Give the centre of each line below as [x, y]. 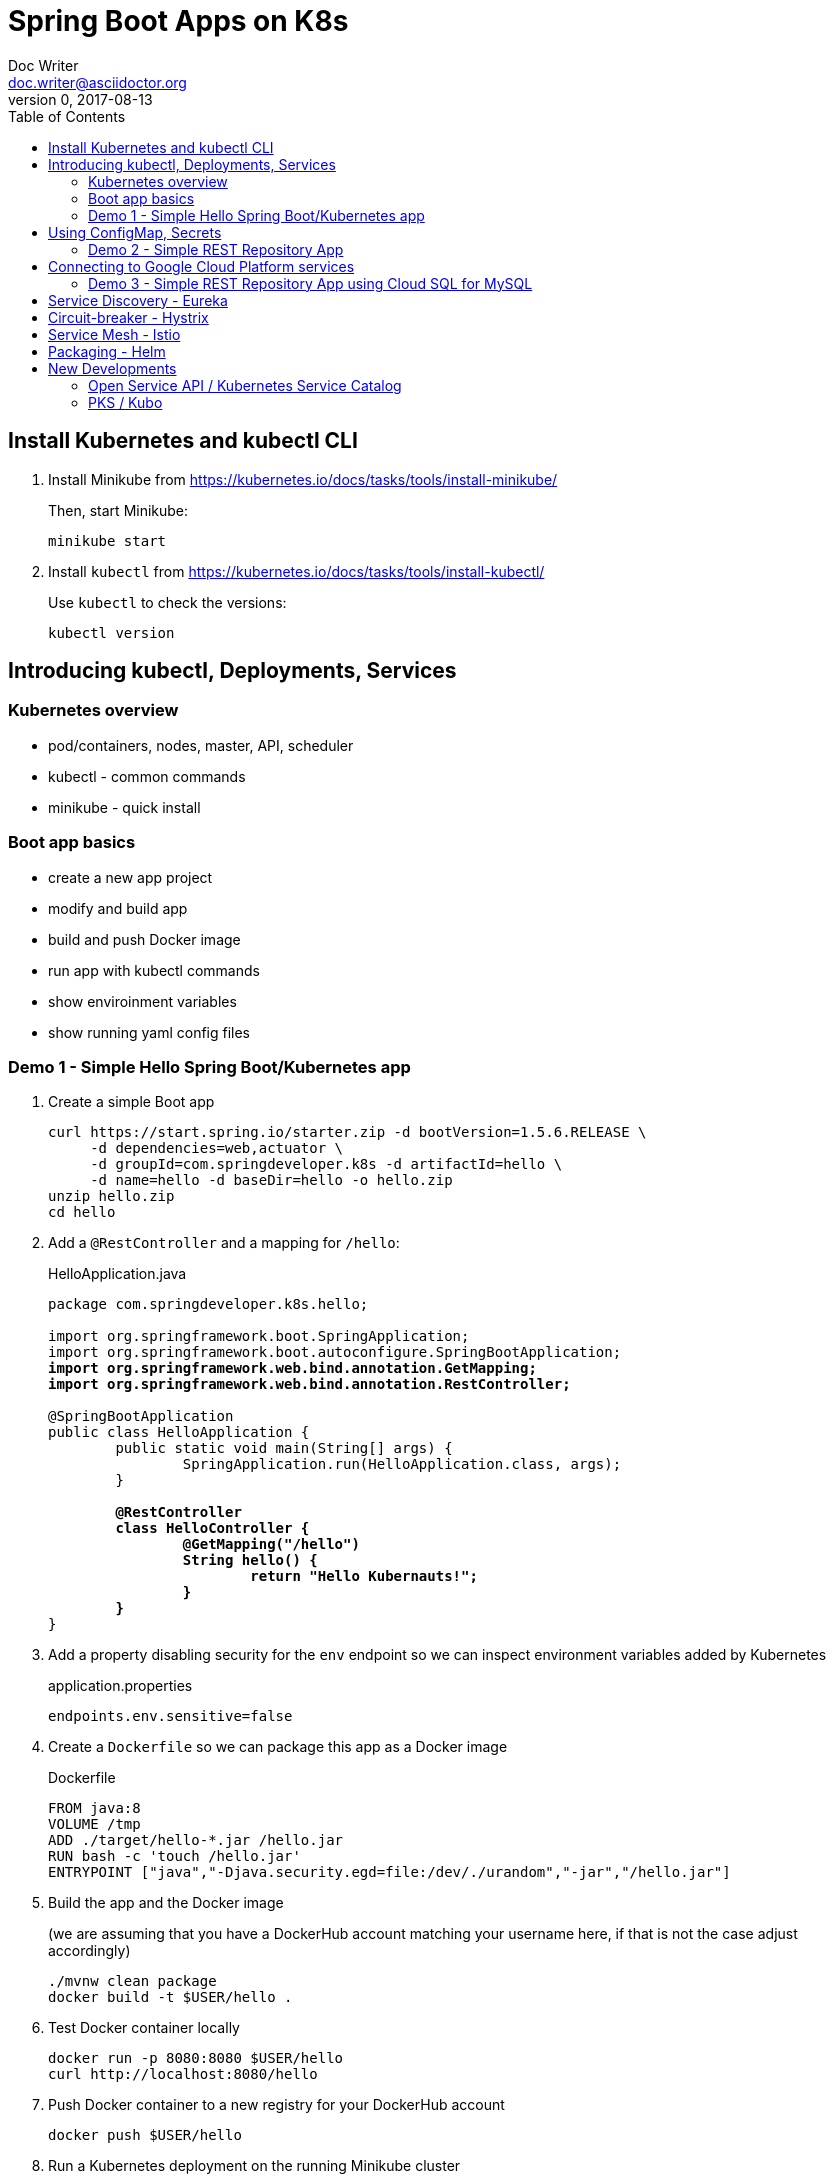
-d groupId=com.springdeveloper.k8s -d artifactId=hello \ [326, 1164]
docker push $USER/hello [145, 2135]
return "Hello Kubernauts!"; [364, 1576]
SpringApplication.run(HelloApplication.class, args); [402, 1464]
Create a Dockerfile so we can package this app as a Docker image [278, 1747]
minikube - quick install [124, 807]
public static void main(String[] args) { [284, 1448]
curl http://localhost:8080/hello [183, 2074]
